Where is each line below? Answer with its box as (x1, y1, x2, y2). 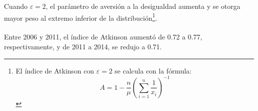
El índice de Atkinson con (15, 65, 94, 75)
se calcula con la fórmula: (115, 65, 192, 75)
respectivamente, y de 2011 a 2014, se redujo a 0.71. (4, 41, 162, 52)
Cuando (4, 1, 28, 11)
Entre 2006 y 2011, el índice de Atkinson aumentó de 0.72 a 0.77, (4, 32, 202, 42)
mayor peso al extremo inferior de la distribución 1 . (4, 11, 157, 23)
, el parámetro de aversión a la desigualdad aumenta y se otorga (46, 1, 241, 11)
